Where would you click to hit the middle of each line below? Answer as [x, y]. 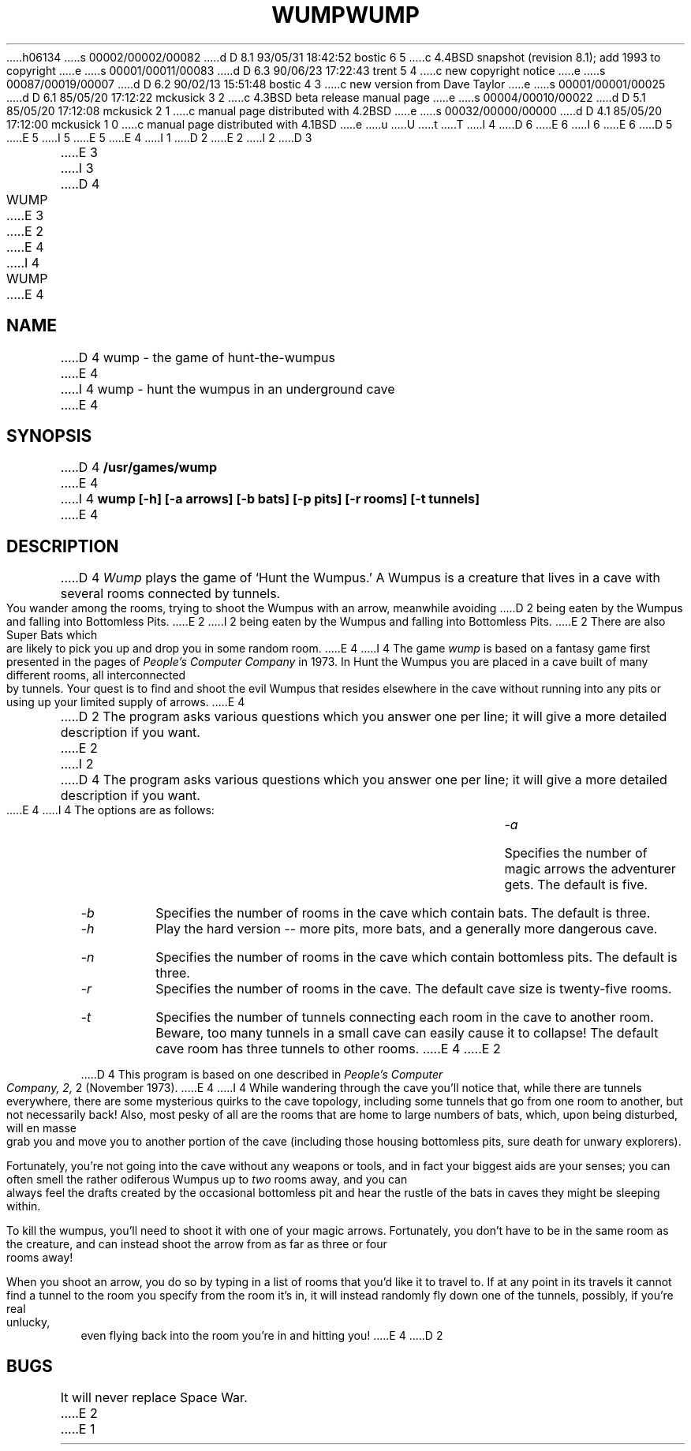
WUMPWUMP [345, 15]
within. [24, 1206]
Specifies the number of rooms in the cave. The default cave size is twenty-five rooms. [414, 989]
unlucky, [28, 1322]
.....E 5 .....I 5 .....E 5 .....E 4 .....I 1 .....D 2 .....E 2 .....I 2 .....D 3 [159, 137]
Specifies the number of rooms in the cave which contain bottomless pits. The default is [416, 957]
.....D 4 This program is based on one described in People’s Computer [262, 1075]
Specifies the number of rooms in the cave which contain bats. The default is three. [403, 913]
